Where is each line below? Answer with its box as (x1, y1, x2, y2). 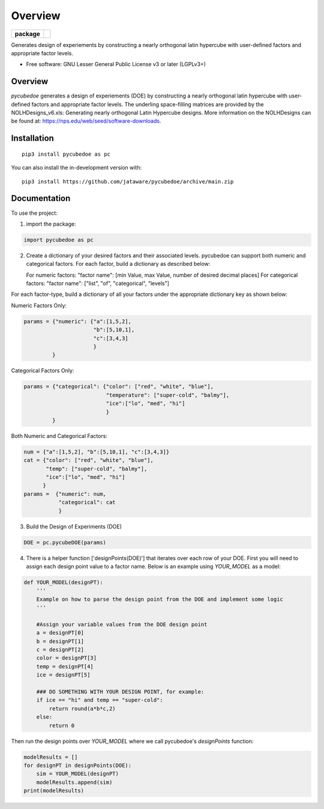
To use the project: (11, 209, 58, 217)
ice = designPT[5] (36, 671, 91, 678)
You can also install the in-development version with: (11, 164, 142, 171)
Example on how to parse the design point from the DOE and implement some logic (36, 595, 283, 603)
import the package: (26, 220, 76, 227)
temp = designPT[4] (36, 663, 94, 670)
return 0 (49, 722, 75, 729)
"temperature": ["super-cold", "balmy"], (106, 392, 230, 398)
